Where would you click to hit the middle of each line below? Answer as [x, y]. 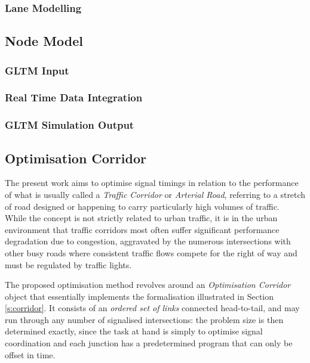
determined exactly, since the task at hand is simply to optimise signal [134, 331]
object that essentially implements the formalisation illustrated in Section [139, 296]
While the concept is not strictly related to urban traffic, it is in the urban [141, 218]
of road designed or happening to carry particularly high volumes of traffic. [142, 206]
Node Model [44, 41]
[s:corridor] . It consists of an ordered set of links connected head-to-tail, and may [152, 308]
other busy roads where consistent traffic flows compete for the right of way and [151, 252]
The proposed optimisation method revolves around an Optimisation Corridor [148, 285]
